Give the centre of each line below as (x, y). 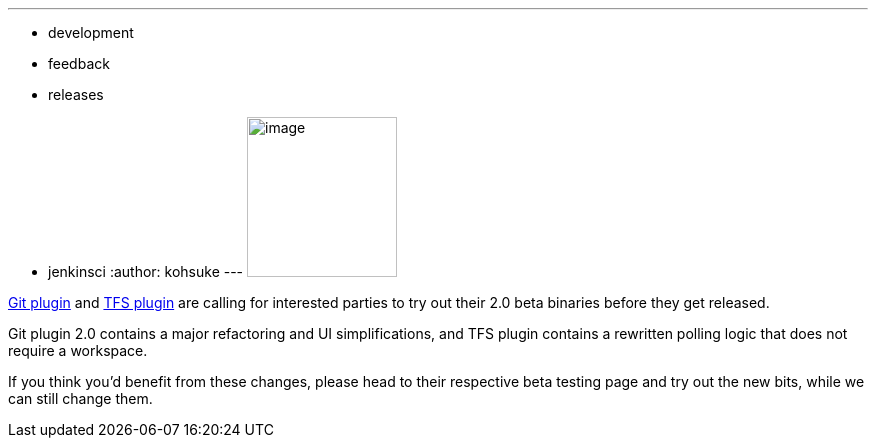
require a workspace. (78, 350)
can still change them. (80, 398)
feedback (79, 63)
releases (76, 94)
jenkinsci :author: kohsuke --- (146, 271)
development (91, 32)
